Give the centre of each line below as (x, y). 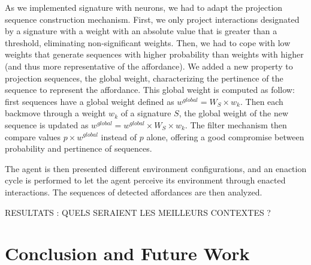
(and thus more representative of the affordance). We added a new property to (149, 66)
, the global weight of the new (234, 113)
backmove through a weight (55, 113)
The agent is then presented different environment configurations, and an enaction (156, 168)
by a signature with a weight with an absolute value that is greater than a (141, 31)
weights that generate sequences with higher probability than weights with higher (154, 54)
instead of (119, 136)
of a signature (146, 113)
